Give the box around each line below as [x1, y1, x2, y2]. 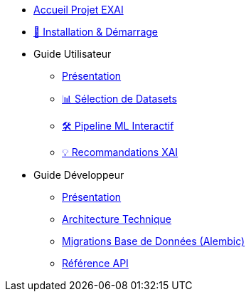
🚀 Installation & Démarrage [33, 26, 158, 38]
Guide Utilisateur [33, 48, 112, 60]
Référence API [62, 257, 129, 269]
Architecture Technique [62, 213, 172, 225]
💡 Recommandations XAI [62, 146, 178, 158]
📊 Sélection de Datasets [62, 93, 177, 105]
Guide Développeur [33, 169, 124, 181]
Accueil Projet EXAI [33, 4, 124, 16]
